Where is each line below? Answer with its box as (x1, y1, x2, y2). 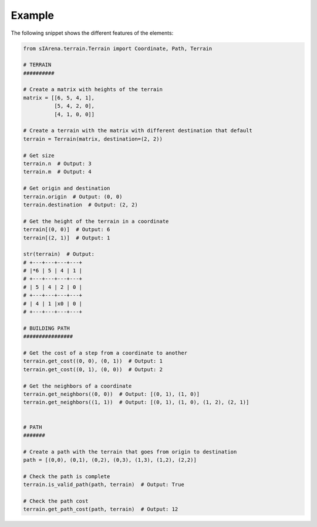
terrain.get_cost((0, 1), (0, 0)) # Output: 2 (23, 366, 163, 373)
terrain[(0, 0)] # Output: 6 (23, 226, 110, 233)
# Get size (23, 152, 55, 159)
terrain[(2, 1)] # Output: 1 (23, 234, 110, 241)
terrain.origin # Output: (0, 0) (23, 193, 123, 200)
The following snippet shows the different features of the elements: (11, 29, 174, 36)
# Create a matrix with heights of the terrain (23, 86, 163, 93)
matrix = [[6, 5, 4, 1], (23, 94, 95, 101)
